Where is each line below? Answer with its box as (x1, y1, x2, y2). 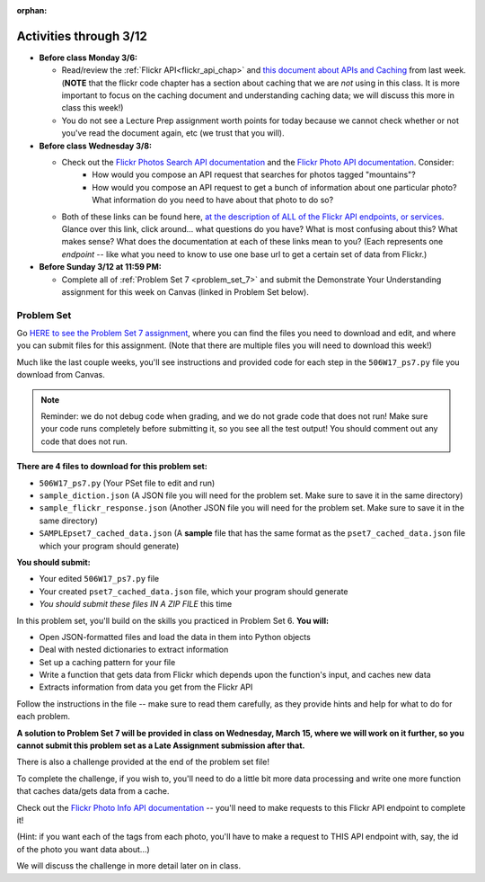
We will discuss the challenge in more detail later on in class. (16, 860, 242, 871)
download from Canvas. (16, 370, 105, 380)
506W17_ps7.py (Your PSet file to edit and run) (39, 477, 216, 488)
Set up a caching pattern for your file (39, 656, 176, 667)
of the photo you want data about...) (16, 843, 150, 854)
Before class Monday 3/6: (39, 52, 138, 63)
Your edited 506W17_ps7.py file (39, 574, 160, 584)
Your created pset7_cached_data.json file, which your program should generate (39, 585, 348, 597)
